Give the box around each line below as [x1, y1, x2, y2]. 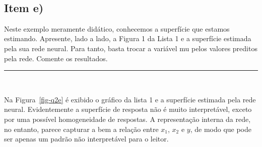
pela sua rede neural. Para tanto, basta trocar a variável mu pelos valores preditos [4, 43, 257, 53]
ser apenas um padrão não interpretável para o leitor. [4, 133, 169, 144]
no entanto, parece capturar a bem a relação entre [4, 123, 159, 134]
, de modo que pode [190, 123, 252, 134]
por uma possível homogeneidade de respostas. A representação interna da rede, [4, 113, 251, 124]
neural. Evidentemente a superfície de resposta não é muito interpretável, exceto [4, 104, 252, 114]
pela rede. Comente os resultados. [4, 53, 108, 63]
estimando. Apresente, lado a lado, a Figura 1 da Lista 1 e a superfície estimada [4, 33, 251, 44]
